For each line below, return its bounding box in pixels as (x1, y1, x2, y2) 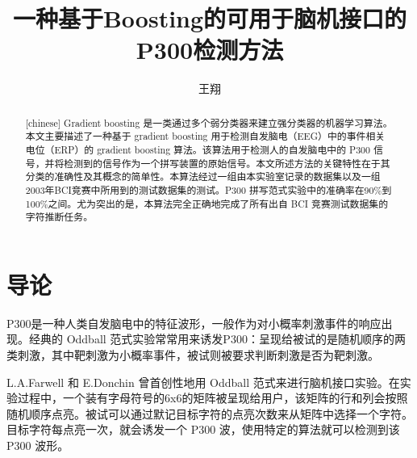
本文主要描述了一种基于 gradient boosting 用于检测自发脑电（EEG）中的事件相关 (25, 129, 386, 143)
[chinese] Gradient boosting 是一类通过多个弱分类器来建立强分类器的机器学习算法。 (25, 116, 393, 129)
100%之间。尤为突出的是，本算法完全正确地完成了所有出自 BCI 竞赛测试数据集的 (25, 196, 389, 210)
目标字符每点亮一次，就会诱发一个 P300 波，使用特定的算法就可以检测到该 (6, 421, 400, 438)
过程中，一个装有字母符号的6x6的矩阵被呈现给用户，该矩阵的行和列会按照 (17, 389, 408, 406)
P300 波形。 (6, 437, 69, 454)
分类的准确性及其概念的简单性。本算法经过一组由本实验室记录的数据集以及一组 (25, 170, 381, 183)
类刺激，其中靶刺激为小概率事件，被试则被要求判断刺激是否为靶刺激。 (6, 347, 379, 363)
